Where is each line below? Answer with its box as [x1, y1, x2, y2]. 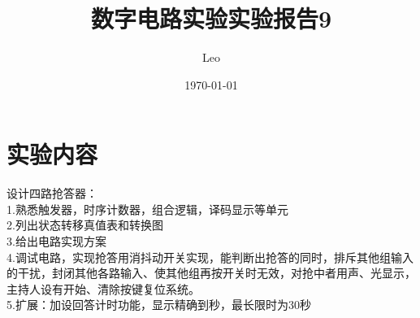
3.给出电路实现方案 [6, 233, 106, 250]
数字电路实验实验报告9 [90, 2, 332, 35]
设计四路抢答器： [6, 185, 97, 202]
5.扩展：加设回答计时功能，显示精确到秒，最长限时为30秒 [6, 296, 311, 313]
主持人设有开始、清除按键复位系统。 [6, 280, 200, 297]
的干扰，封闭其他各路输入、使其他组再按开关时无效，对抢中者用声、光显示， [6, 264, 416, 281]
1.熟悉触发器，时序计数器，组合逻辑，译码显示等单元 [6, 200, 288, 217]
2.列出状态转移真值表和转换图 [6, 216, 163, 233]
